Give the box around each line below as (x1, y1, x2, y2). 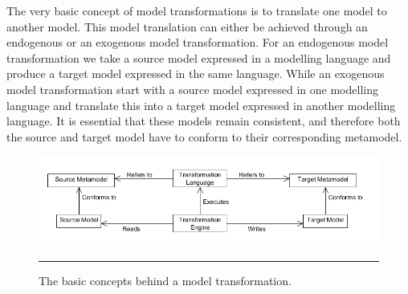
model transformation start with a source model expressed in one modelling (6, 80, 378, 97)
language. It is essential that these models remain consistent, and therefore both (6, 112, 401, 129)
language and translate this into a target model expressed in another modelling (6, 96, 396, 113)
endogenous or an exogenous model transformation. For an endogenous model (6, 34, 389, 51)
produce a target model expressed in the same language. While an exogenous (6, 65, 385, 82)
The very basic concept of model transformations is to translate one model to (6, 2, 387, 18)
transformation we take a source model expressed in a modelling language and (6, 49, 391, 66)
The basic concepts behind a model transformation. (39, 272, 292, 288)
